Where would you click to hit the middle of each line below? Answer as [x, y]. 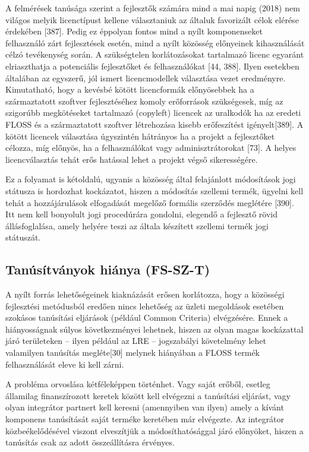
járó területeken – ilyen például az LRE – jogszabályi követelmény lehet [136, 341]
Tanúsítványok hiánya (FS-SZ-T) [108, 269]
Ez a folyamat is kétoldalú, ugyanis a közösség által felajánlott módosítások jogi [151, 179]
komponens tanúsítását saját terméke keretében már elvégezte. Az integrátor [145, 419]
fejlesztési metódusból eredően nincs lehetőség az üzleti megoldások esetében [145, 306]
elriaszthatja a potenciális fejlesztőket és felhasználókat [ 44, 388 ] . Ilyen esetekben [152, 66]
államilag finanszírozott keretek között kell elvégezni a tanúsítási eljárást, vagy [148, 395]
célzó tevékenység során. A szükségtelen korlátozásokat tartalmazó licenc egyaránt [155, 54]
